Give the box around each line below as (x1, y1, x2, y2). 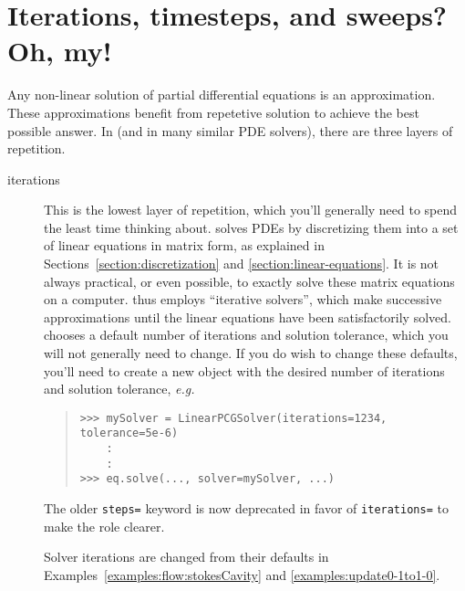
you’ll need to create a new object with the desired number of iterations (44, 361, 445, 380)
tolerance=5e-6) (79, 427, 179, 440)
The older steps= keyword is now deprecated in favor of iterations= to (44, 499, 449, 518)
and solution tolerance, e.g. (44, 379, 195, 398)
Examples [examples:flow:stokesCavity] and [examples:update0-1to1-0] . (44, 565, 440, 584)
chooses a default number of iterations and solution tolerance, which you (44, 325, 449, 344)
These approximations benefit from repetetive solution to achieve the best (7, 102, 419, 121)
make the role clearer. (44, 516, 165, 535)
